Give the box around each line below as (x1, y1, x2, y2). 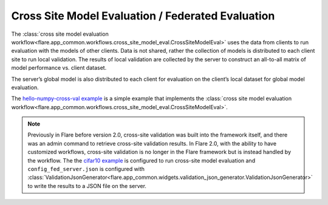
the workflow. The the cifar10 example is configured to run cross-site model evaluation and (27, 156, 255, 164)
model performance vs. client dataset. (11, 64, 107, 72)
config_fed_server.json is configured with (27, 166, 145, 173)
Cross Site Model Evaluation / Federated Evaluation (11, 9, 275, 22)
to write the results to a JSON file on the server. (27, 182, 147, 189)
